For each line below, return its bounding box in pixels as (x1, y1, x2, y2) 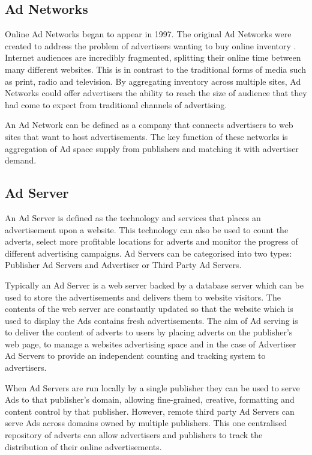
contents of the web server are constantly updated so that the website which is (5, 302, 293, 315)
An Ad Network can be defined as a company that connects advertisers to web (5, 118, 293, 131)
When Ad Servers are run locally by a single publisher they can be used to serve (5, 381, 300, 394)
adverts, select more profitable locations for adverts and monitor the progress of (5, 235, 298, 248)
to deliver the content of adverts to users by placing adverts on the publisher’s (5, 326, 293, 338)
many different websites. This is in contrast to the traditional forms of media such (5, 63, 306, 75)
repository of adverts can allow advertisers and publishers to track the (5, 429, 263, 441)
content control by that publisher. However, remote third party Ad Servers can (5, 405, 295, 417)
